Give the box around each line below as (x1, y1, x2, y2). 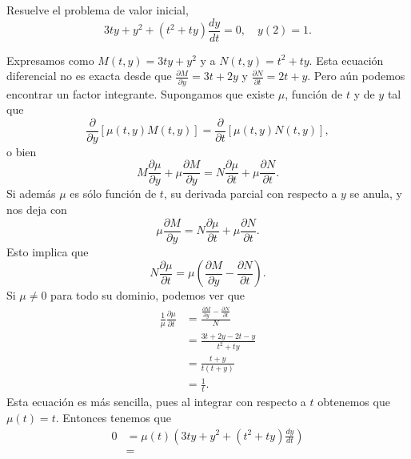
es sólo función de (70, 185, 157, 202)
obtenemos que (317, 393, 390, 410)
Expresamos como (6, 51, 94, 68)
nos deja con (6, 201, 67, 218)
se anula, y (349, 185, 403, 202)
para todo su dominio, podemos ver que (50, 287, 245, 304)
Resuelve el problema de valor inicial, (6, 2, 189, 18)
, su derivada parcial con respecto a (163, 185, 337, 202)
